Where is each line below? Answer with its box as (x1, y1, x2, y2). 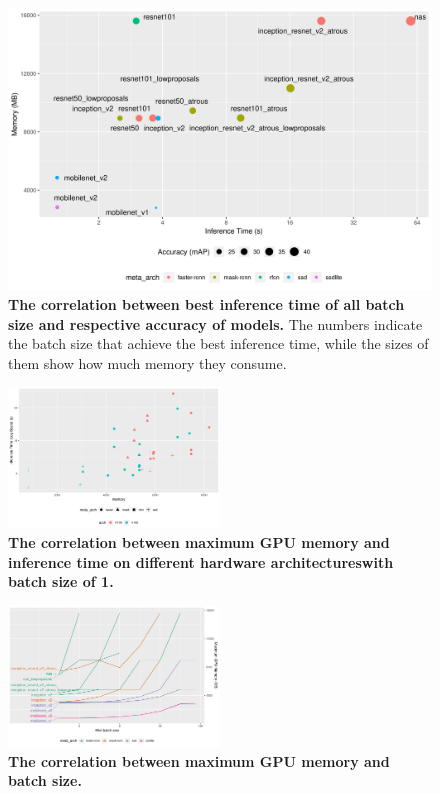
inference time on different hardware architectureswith (8, 551, 394, 572)
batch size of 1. (8, 571, 114, 592)
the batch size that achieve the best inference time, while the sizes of (8, 333, 429, 354)
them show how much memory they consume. (8, 352, 287, 373)
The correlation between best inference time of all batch (8, 293, 405, 314)
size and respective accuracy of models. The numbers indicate (8, 313, 423, 334)
